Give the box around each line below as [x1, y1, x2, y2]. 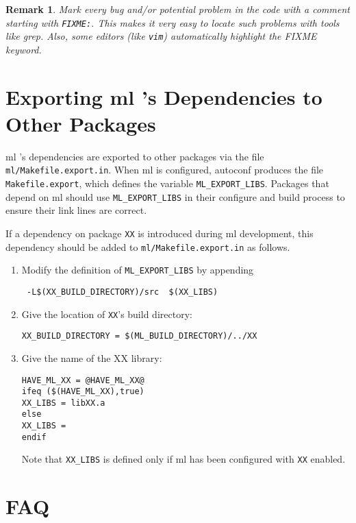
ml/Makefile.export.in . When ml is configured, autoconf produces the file [5, 162, 324, 177]
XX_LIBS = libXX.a [21, 398, 105, 408]
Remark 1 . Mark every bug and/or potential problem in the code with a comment [5, 2, 350, 16]
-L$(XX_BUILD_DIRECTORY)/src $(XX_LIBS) [26, 287, 218, 297]
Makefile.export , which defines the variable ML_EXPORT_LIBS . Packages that [5, 176, 329, 191]
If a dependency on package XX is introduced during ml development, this [5, 226, 314, 240]
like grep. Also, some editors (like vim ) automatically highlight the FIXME [5, 29, 317, 43]
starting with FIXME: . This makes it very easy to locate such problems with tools [5, 15, 340, 29]
